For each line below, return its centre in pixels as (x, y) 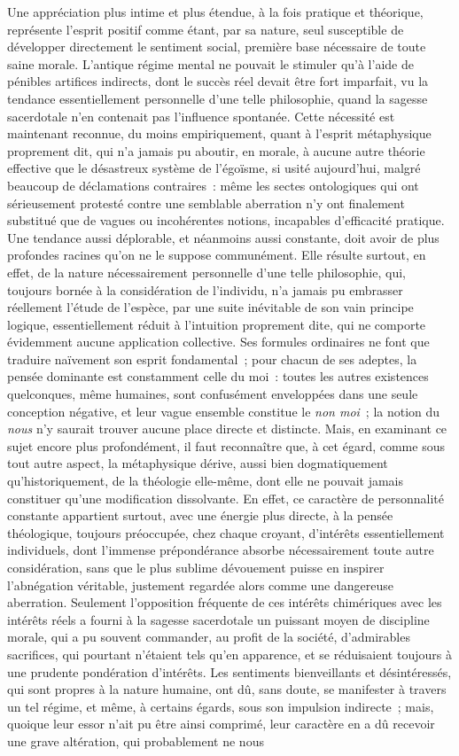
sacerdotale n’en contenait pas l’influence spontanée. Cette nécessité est (201, 116)
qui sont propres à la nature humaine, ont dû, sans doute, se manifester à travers (227, 689)
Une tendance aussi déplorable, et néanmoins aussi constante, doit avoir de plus (223, 237)
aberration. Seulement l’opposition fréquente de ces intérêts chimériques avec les (225, 602)
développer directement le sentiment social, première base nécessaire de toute (217, 47)
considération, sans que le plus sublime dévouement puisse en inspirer (196, 567)
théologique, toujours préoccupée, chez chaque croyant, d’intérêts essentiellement (226, 532)
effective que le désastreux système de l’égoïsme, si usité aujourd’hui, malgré (214, 168)
